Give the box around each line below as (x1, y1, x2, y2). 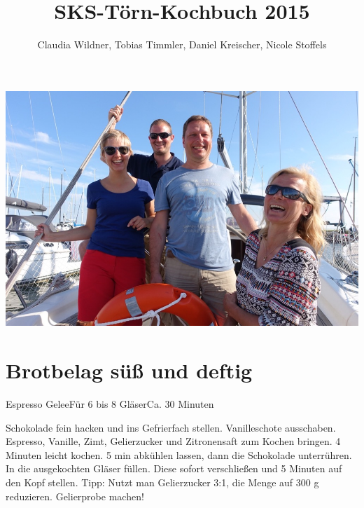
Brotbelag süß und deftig (6, 356, 253, 385)
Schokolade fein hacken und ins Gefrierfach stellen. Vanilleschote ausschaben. (6, 420, 336, 434)
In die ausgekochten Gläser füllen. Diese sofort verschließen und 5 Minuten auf (6, 461, 342, 476)
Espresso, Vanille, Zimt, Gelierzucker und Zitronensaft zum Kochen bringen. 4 (6, 434, 341, 448)
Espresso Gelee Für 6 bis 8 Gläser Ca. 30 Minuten (6, 397, 214, 411)
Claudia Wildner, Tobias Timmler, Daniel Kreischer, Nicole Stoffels (37, 37, 327, 52)
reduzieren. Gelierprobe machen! (6, 488, 144, 503)
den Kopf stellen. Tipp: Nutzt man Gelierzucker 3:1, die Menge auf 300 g (6, 475, 319, 490)
